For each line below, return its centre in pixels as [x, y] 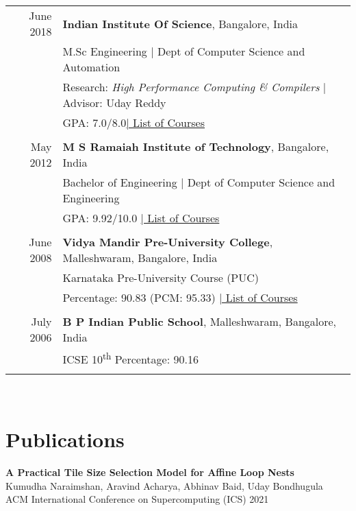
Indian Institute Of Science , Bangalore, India [180, 23]
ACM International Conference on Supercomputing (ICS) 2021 [137, 499]
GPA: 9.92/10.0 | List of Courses [141, 218]
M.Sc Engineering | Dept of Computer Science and [184, 51]
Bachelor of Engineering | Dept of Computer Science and [199, 182]
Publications [65, 439]
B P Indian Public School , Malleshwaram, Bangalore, [200, 321]
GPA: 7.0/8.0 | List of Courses [134, 122]
